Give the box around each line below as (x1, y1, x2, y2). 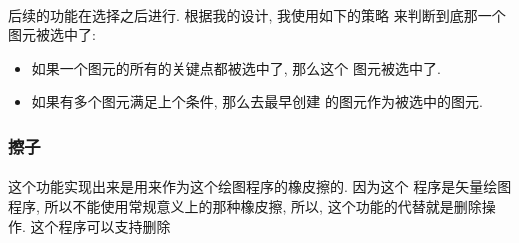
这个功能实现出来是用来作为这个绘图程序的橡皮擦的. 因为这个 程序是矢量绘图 (8, 176, 512, 197)
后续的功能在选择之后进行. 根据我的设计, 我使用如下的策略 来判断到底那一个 (8, 4, 506, 25)
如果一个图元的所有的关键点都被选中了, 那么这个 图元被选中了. (31, 57, 441, 78)
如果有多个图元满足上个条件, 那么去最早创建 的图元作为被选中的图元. (31, 91, 483, 112)
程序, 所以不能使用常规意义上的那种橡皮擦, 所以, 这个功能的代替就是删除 (8, 196, 482, 216)
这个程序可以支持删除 (30, 215, 171, 236)
